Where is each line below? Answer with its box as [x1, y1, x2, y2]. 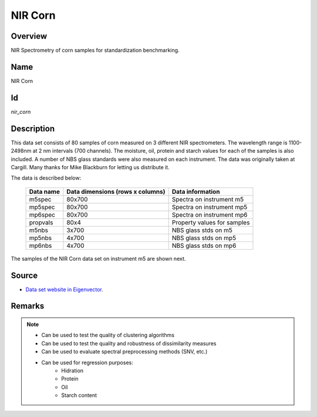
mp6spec [29, 210, 56, 218]
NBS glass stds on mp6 [171, 241, 237, 250]
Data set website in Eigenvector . [25, 285, 103, 293]
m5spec [29, 195, 52, 203]
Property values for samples [171, 218, 250, 226]
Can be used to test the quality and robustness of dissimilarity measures [41, 339, 217, 347]
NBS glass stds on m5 [171, 226, 233, 234]
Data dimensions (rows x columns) [66, 187, 166, 196]
